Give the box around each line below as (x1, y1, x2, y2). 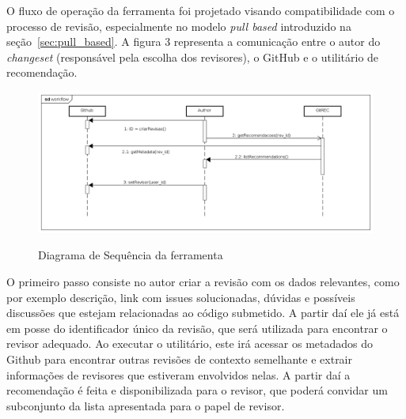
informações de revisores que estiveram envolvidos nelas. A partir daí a (6, 366, 351, 383)
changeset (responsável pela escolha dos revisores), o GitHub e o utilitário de (6, 48, 379, 65)
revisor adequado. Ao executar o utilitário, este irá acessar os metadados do (6, 335, 374, 352)
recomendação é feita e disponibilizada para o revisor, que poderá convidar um (6, 382, 388, 398)
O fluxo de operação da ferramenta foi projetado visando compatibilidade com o (6, 2, 395, 18)
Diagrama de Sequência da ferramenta (38, 247, 223, 263)
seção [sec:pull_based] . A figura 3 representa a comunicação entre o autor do (6, 33, 381, 50)
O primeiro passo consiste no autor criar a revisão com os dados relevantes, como (6, 274, 400, 290)
